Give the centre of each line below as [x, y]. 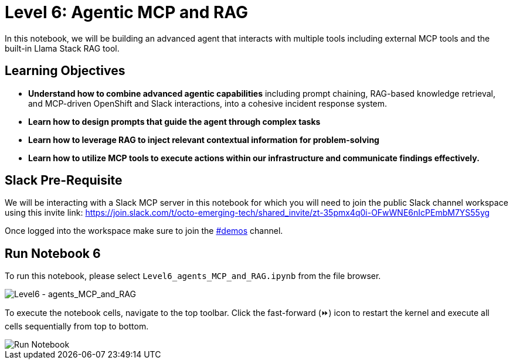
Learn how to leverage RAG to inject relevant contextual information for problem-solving [204, 140]
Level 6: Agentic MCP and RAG [127, 12]
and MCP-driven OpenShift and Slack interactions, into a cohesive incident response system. [208, 103]
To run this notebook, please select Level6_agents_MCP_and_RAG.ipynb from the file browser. [193, 276]
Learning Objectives [65, 71]
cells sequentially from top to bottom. [77, 326]
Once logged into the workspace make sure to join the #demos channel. [144, 231]
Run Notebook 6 [53, 253]
